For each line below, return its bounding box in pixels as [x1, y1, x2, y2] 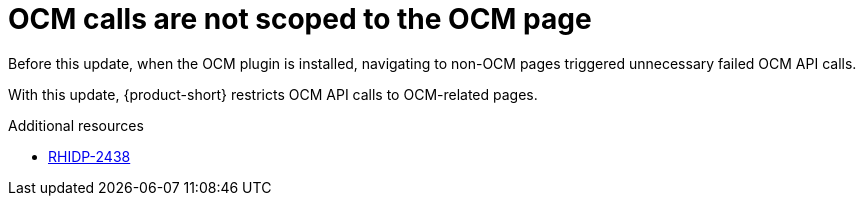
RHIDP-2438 [48, 147, 131, 165]
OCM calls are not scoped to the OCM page [8, 2, 592, 36]
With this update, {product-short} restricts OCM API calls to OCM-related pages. [8, 85, 538, 103]
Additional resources [8, 116, 144, 134]
